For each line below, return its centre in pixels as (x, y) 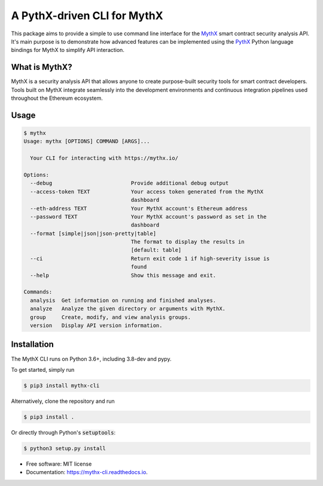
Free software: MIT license (59, 464)
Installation (32, 345)
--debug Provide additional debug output (129, 183)
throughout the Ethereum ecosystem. (57, 98)
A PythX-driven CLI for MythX (87, 16)
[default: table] (156, 250)
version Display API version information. (96, 325)
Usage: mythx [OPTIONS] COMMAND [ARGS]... (87, 141)
